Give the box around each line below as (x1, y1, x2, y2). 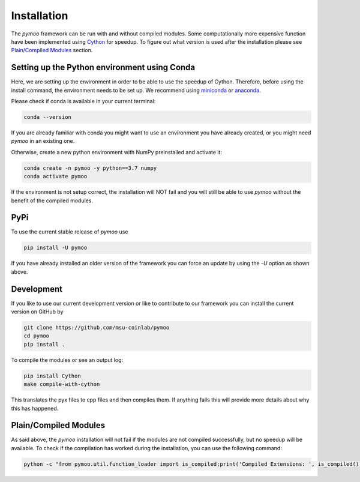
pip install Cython (23, 372, 81, 379)
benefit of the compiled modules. (11, 197, 93, 204)
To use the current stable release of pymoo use (11, 228, 128, 235)
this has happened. (11, 405, 59, 412)
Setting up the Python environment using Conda (11, 62, 196, 73)
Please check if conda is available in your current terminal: (11, 98, 156, 105)
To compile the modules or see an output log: (11, 356, 124, 363)
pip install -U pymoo (23, 244, 88, 252)
